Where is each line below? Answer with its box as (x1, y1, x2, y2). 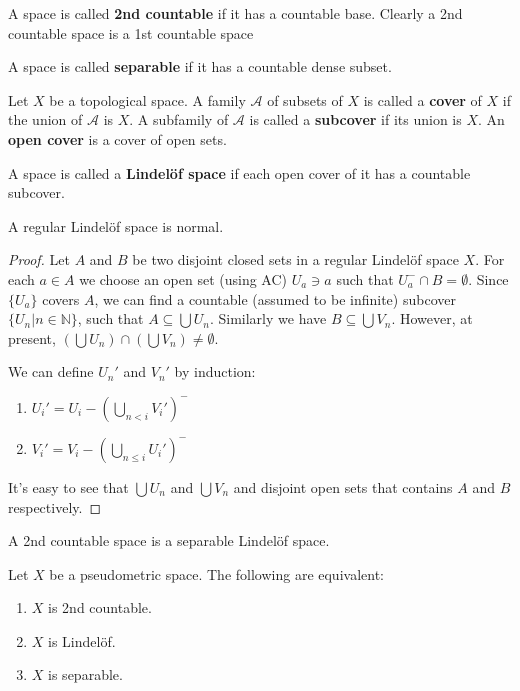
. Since (468, 268, 509, 289)
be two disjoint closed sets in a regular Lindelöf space (132, 249, 459, 270)
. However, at (391, 308, 473, 329)
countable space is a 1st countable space (8, 22, 254, 43)
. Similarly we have (209, 308, 327, 329)
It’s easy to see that (8, 476, 129, 497)
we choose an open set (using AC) (79, 268, 288, 289)
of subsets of (267, 89, 343, 110)
